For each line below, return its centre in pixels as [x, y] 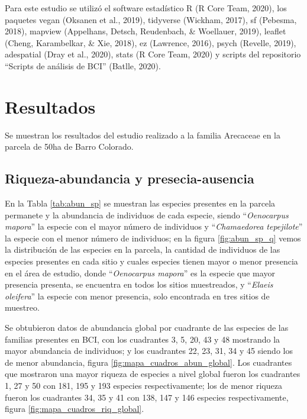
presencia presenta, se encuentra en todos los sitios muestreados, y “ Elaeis [139, 284]
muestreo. [22, 307]
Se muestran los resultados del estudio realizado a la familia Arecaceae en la [143, 135]
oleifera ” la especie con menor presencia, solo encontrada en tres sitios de [137, 296]
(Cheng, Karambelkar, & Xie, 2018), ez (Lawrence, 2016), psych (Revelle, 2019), [151, 42]
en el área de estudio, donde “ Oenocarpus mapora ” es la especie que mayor [140, 273]
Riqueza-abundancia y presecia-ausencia [130, 178]
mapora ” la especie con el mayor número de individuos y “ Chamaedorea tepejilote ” [154, 226]
